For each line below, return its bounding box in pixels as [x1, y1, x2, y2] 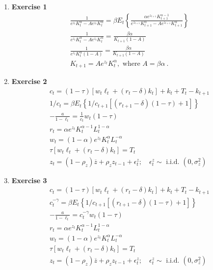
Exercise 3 [11, 175, 47, 185]
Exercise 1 [11, 1, 47, 11]
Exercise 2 [11, 76, 47, 86]
